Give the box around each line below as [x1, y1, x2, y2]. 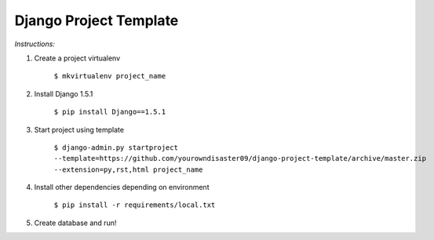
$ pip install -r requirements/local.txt [53, 201, 216, 209]
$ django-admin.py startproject [53, 143, 178, 152]
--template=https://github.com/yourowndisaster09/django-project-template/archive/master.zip [53, 154, 427, 163]
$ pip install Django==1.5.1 [53, 107, 166, 117]
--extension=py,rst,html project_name [53, 165, 203, 174]
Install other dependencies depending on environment [34, 183, 210, 192]
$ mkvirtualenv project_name [53, 71, 166, 81]
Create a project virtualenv [34, 53, 121, 63]
